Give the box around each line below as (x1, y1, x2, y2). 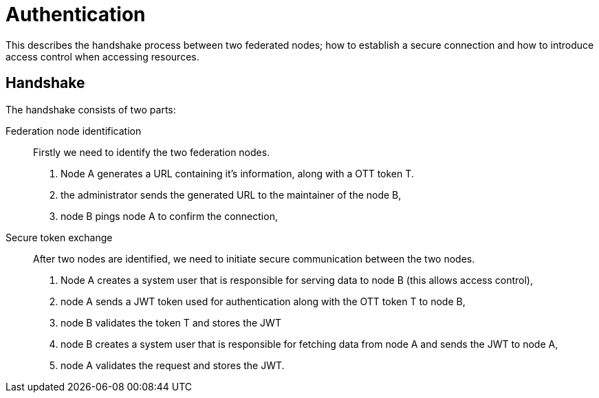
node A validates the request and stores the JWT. (61, 359, 285, 371)
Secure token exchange (6, 231, 113, 243)
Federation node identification (6, 124, 142, 137)
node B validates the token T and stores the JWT (61, 316, 281, 329)
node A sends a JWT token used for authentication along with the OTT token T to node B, (61, 295, 466, 307)
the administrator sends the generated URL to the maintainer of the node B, (61, 188, 402, 201)
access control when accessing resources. (6, 50, 199, 63)
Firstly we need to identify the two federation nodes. (33, 146, 270, 158)
